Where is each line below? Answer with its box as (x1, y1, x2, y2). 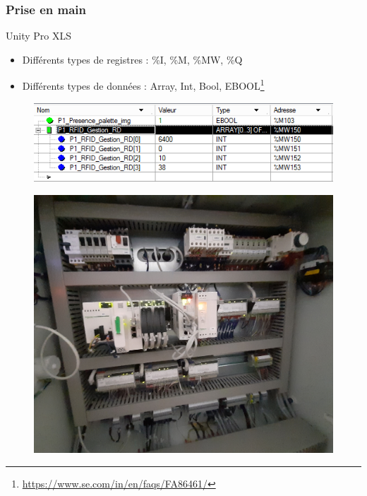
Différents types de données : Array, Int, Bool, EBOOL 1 (22, 76, 265, 93)
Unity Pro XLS (6, 28, 72, 43)
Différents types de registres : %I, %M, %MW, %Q (22, 52, 243, 66)
